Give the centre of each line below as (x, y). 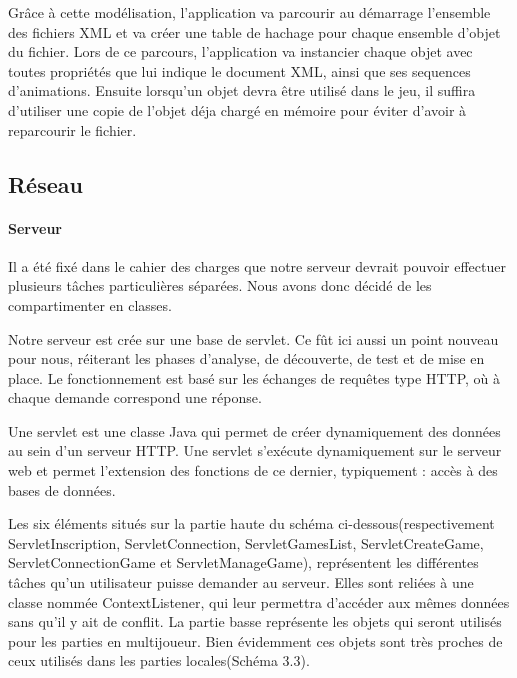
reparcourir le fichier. (72, 129)
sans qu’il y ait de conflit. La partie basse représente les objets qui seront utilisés (255, 621)
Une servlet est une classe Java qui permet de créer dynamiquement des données (254, 430)
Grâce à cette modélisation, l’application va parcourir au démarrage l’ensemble (249, 12)
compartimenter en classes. (90, 304)
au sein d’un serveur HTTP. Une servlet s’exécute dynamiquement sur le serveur (255, 450)
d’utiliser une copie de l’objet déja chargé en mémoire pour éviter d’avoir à (237, 109)
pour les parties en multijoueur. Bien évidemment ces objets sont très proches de (255, 640)
